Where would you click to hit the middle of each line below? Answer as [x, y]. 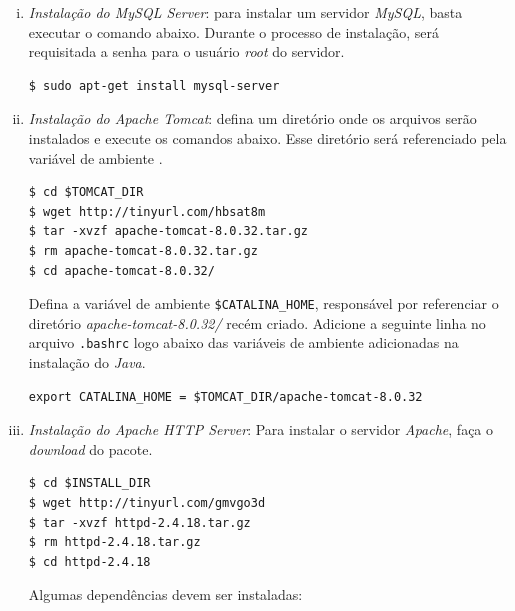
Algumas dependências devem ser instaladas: [165, 594]
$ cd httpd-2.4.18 [89, 561]
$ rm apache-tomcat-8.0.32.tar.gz [143, 250]
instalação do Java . [87, 362]
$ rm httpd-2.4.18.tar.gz [114, 542]
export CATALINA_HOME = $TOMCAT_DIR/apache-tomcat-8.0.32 [225, 396]
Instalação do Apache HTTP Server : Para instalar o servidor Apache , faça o [261, 429]
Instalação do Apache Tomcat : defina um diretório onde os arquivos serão [252, 118]
